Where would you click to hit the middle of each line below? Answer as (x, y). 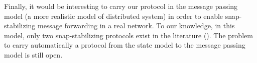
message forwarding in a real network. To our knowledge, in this (136, 26)
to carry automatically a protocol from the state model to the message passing (125, 45)
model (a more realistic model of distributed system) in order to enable (114, 16)
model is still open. (33, 54)
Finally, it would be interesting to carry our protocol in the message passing (121, 6)
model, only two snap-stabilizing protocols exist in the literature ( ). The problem (128, 35)
